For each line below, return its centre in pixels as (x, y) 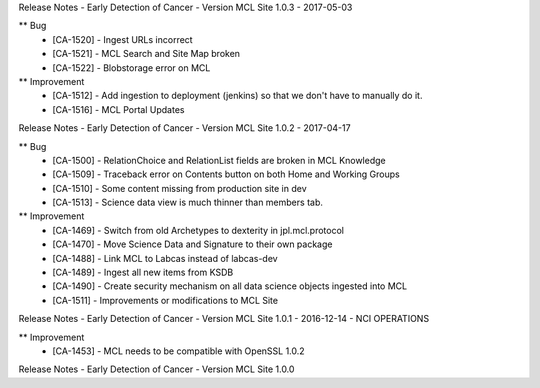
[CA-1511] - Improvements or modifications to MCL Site (165, 300)
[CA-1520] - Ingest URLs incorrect (123, 39)
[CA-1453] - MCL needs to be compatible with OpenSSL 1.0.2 (178, 351)
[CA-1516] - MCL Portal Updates (118, 109)
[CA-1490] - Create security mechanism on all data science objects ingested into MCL (230, 286)
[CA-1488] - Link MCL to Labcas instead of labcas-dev (165, 258)
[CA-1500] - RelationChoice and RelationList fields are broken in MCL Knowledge (219, 160)
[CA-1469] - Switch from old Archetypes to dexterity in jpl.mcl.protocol (198, 230)
